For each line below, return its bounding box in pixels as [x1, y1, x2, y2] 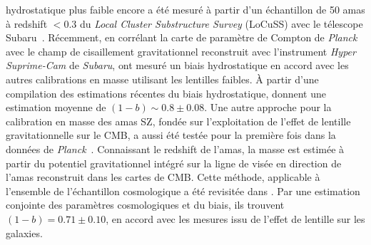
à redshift [6, 16, 48, 31]
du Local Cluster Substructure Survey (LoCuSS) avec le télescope [79, 16, 363, 31]
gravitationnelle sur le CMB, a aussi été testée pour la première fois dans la [6, 127, 336, 142]
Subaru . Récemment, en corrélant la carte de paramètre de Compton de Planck [6, 30, 357, 45]
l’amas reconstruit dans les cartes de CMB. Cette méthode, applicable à [6, 170, 320, 184]
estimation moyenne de [6, 100, 106, 115]
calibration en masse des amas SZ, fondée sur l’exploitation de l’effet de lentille [6, 113, 351, 128]
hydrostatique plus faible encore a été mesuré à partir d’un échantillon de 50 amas [6, 2, 365, 16]
